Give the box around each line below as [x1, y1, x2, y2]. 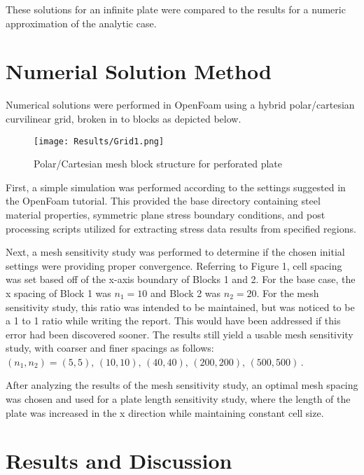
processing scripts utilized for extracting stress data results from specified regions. [6, 221, 356, 235]
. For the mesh [256, 285, 319, 300]
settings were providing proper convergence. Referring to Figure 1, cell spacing [6, 258, 342, 273]
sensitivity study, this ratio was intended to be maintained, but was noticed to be [6, 299, 355, 314]
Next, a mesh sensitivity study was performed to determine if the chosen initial [6, 245, 345, 259]
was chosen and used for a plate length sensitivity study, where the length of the [6, 392, 351, 406]
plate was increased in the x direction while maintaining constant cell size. [6, 405, 324, 420]
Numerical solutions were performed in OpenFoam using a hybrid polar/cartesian [6, 97, 355, 112]
